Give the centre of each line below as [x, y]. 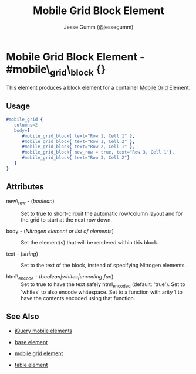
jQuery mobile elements [43, 331]
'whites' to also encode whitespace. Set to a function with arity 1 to [102, 292]
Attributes [25, 187]
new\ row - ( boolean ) [30, 202]
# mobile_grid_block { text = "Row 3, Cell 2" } [76, 158]
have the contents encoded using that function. [78, 298]
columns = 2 [26, 125]
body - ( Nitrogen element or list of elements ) [60, 231]
